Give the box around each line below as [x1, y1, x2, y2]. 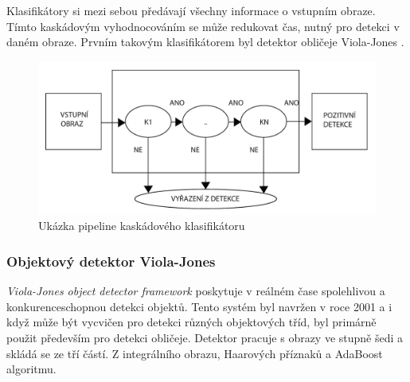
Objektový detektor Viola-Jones [6, 251, 216, 271]
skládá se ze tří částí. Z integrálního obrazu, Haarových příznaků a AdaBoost [6, 345, 383, 361]
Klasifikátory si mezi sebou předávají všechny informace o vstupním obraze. [6, 2, 376, 18]
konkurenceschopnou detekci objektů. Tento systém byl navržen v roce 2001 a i [6, 298, 392, 314]
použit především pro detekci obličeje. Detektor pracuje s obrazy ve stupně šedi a [6, 329, 404, 345]
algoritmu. [6, 361, 57, 377]
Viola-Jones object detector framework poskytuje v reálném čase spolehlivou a [6, 283, 385, 299]
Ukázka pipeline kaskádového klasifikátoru [38, 217, 245, 234]
